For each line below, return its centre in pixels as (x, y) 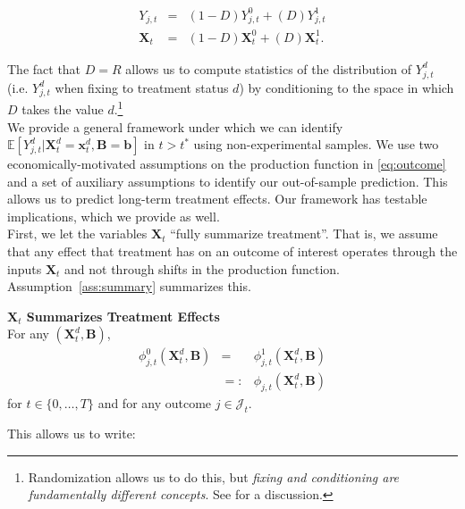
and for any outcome (155, 403)
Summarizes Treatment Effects (123, 316)
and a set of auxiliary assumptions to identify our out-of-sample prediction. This (228, 181)
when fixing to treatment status (142, 87)
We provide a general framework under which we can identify (175, 126)
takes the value (63, 108)
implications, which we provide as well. (114, 216)
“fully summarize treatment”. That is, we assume (304, 234)
